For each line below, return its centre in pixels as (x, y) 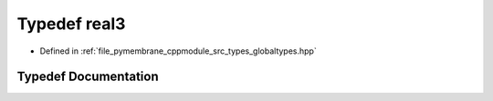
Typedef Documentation (88, 77)
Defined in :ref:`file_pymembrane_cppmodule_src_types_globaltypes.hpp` (178, 51)
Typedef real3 (71, 24)
